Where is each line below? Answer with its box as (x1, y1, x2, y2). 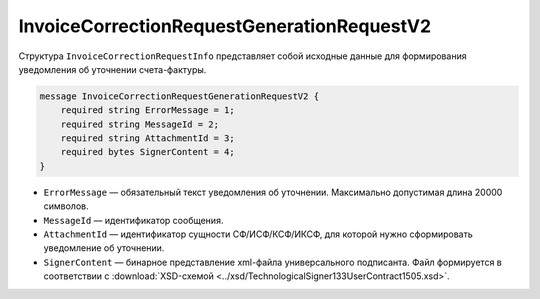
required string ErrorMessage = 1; (60, 105, 235, 116)
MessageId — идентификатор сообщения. (43, 214, 224, 226)
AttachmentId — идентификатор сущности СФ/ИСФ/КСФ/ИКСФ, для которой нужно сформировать (43, 228, 474, 240)
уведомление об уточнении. (43, 242, 165, 254)
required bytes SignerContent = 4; (60, 146, 235, 158)
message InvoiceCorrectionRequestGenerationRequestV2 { (39, 90, 320, 102)
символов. (43, 200, 89, 212)
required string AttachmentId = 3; (60, 133, 235, 144)
